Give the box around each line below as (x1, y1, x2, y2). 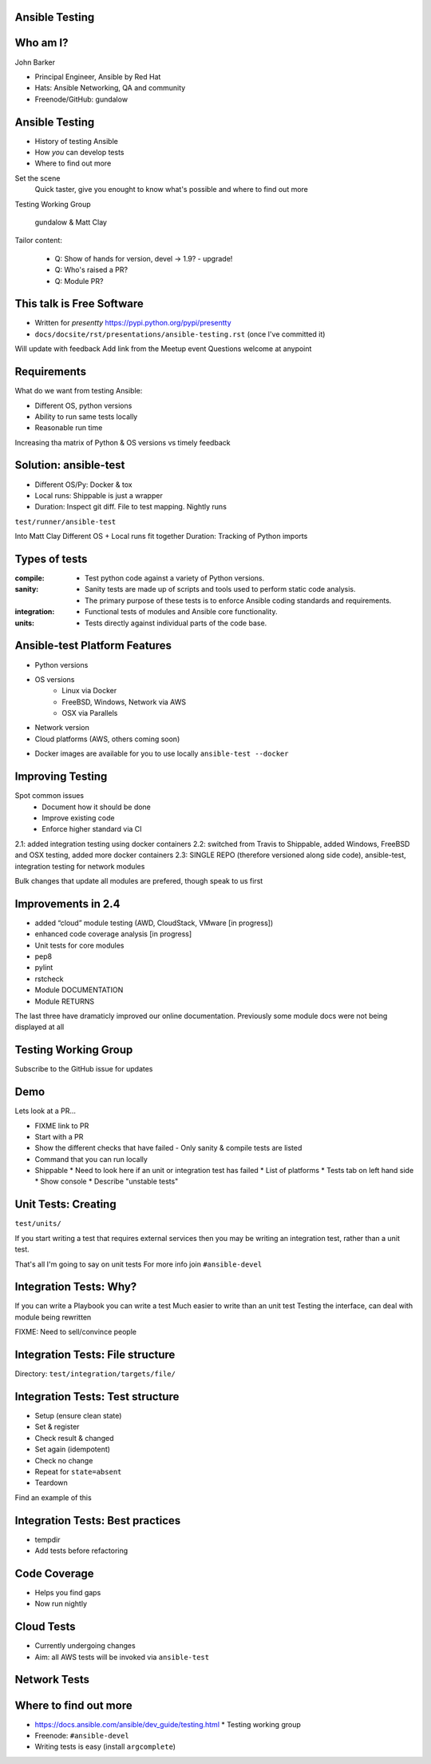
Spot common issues (14, 791, 84, 800)
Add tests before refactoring (34, 1546, 129, 1555)
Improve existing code (42, 812, 115, 823)
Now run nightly (34, 1599, 88, 1609)
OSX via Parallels (61, 708, 118, 718)
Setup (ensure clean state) (34, 1411, 122, 1421)
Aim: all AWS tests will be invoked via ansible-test (34, 1652, 210, 1662)
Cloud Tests (14, 1620, 76, 1634)
